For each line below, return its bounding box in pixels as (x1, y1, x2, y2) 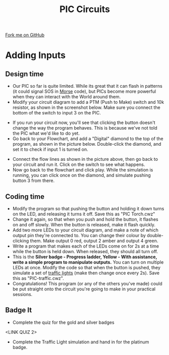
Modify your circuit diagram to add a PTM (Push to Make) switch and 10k (12, 99, 164, 105)
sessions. (12, 291, 33, 297)
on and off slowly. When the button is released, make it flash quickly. (12, 222, 155, 227)
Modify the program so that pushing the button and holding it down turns (12, 206, 164, 211)
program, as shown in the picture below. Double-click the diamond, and (12, 141, 161, 147)
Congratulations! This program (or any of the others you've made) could (12, 281, 162, 286)
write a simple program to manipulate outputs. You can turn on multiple (12, 259, 164, 265)
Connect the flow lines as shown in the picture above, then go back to (12, 156, 158, 162)
